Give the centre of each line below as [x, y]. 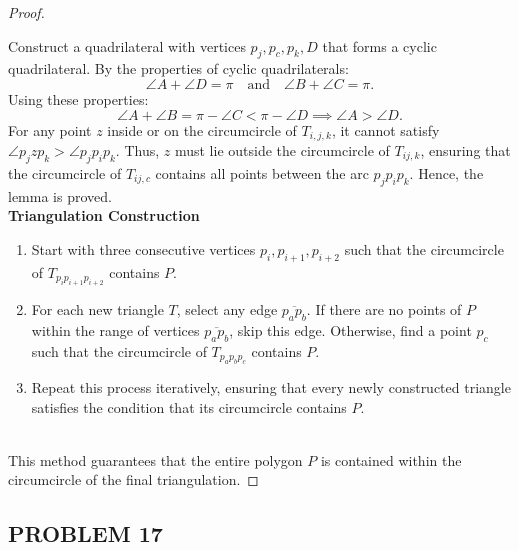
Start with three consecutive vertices [143, 248]
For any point [50, 129]
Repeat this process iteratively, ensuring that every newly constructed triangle [271, 387]
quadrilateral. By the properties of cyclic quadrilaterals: [178, 68]
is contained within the [391, 459]
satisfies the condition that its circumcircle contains [189, 406]
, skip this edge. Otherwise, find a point [350, 329]
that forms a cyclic [379, 45]
